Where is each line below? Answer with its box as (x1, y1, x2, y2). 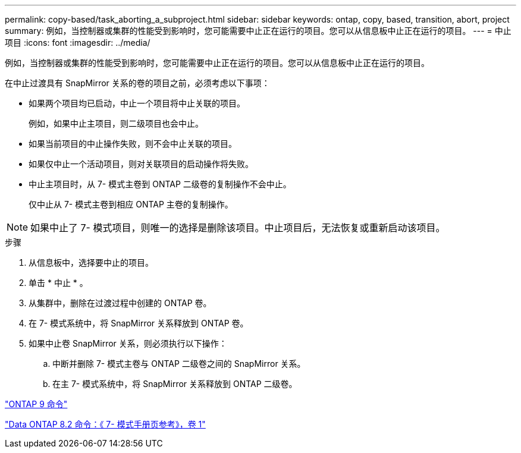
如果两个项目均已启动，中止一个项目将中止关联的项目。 (29, 98, 245, 108)
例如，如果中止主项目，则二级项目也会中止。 (29, 118, 203, 128)
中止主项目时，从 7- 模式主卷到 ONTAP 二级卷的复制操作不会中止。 (29, 179, 291, 189)
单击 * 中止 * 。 (29, 278, 88, 288)
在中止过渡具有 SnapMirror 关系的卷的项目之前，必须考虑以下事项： (5, 78, 270, 88)
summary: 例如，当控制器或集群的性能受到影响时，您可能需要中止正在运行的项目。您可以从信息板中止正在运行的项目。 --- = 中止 (5, 26, 511, 36)
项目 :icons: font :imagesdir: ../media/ (5, 37, 150, 48)
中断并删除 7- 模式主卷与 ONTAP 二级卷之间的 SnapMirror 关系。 (52, 358, 306, 369)
